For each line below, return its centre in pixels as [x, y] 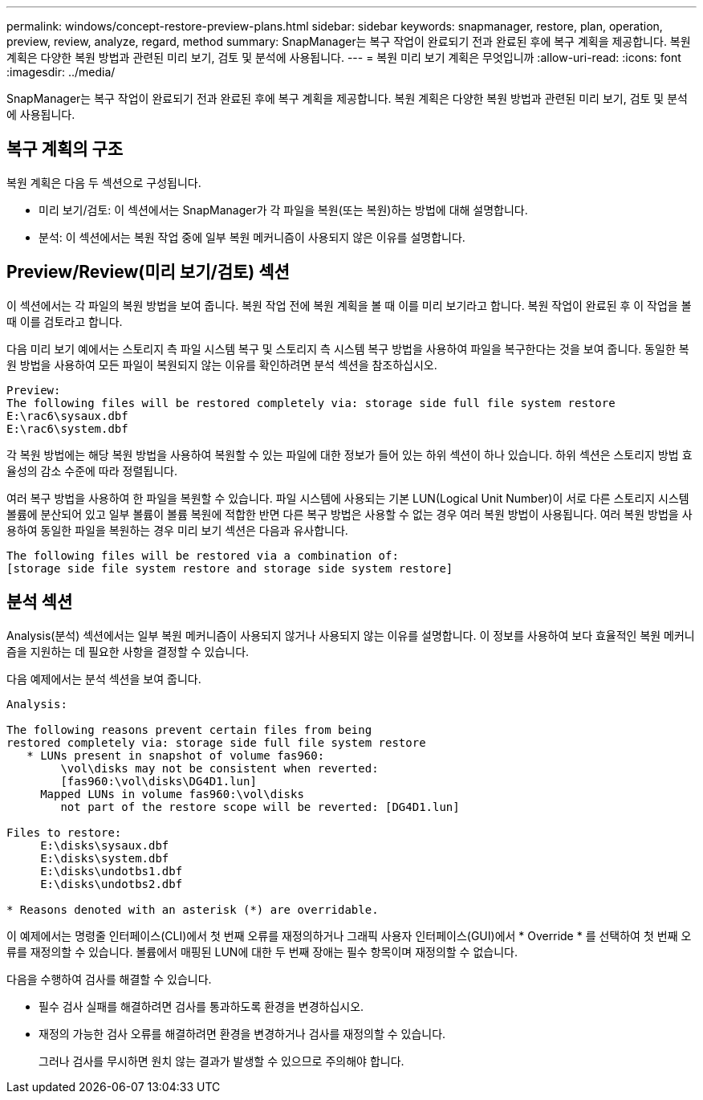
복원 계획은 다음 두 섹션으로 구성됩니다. [104, 182]
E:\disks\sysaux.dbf [105, 845]
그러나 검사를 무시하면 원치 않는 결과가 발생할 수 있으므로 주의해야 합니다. [221, 1061]
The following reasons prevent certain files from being [189, 729]
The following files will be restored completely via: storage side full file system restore [311, 403]
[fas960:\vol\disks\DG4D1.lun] [158, 781]
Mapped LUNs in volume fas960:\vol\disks [172, 794]
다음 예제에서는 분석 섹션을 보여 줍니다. [104, 678]
